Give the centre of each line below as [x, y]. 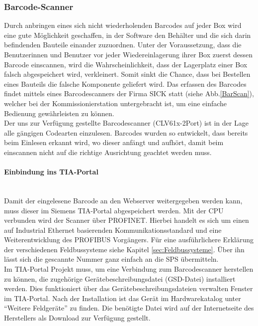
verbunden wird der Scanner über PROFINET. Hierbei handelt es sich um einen [127, 220]
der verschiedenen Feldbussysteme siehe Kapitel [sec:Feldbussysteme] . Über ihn [124, 249]
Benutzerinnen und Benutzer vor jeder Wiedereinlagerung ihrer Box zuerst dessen [129, 54]
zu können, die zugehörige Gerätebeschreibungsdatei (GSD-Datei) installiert [120, 278]
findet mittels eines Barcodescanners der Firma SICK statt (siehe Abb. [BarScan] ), [129, 93]
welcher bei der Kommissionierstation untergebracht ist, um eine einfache [116, 103]
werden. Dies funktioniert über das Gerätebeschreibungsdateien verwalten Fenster [129, 288]
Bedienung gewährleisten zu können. [59, 113]
